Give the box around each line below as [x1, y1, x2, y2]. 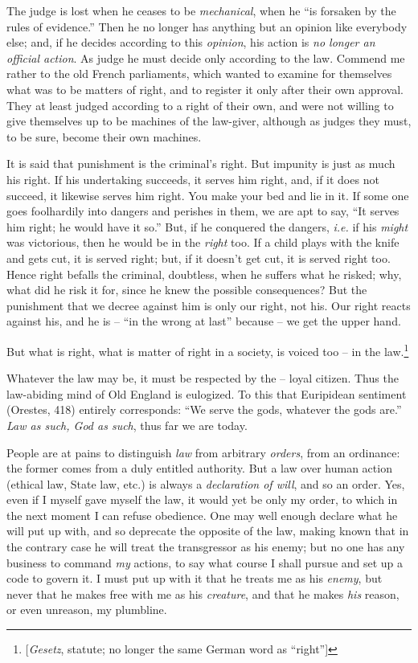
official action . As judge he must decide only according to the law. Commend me [6, 49, 405, 66]
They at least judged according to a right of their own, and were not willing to [6, 96, 394, 113]
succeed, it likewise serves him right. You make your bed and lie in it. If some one [6, 186, 409, 203]
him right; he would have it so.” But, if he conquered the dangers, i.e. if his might [6, 218, 408, 235]
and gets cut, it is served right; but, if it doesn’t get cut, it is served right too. [6, 249, 391, 266]
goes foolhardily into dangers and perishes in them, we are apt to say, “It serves [6, 203, 400, 219]
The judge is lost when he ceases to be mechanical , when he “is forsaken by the [6, 2, 396, 18]
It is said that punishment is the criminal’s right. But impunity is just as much [6, 155, 395, 172]
